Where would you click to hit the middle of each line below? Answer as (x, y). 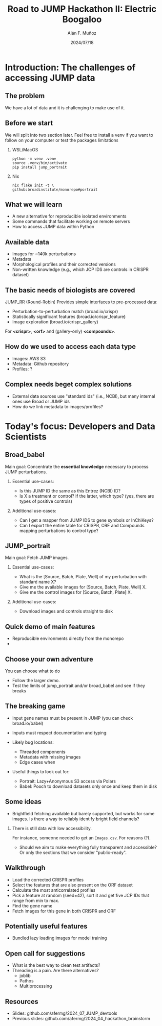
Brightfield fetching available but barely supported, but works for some (83, 813)
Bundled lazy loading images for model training (60, 938)
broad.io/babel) (28, 723)
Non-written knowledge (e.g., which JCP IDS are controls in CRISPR (80, 269)
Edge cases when (37, 762)
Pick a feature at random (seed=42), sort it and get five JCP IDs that (81, 895)
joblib (25, 976)
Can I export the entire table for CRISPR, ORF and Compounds (82, 525)
